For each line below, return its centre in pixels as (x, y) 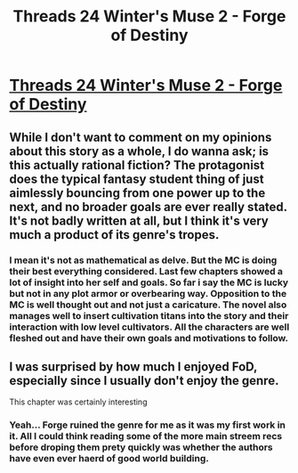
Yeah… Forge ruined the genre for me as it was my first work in (148, 425)
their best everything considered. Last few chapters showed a (146, 271)
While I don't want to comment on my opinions (141, 137)
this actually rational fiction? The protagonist (137, 165)
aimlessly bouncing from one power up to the (137, 193)
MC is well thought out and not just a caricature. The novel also (148, 305)
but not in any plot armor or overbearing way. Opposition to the (148, 293)
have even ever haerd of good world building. (109, 459)
